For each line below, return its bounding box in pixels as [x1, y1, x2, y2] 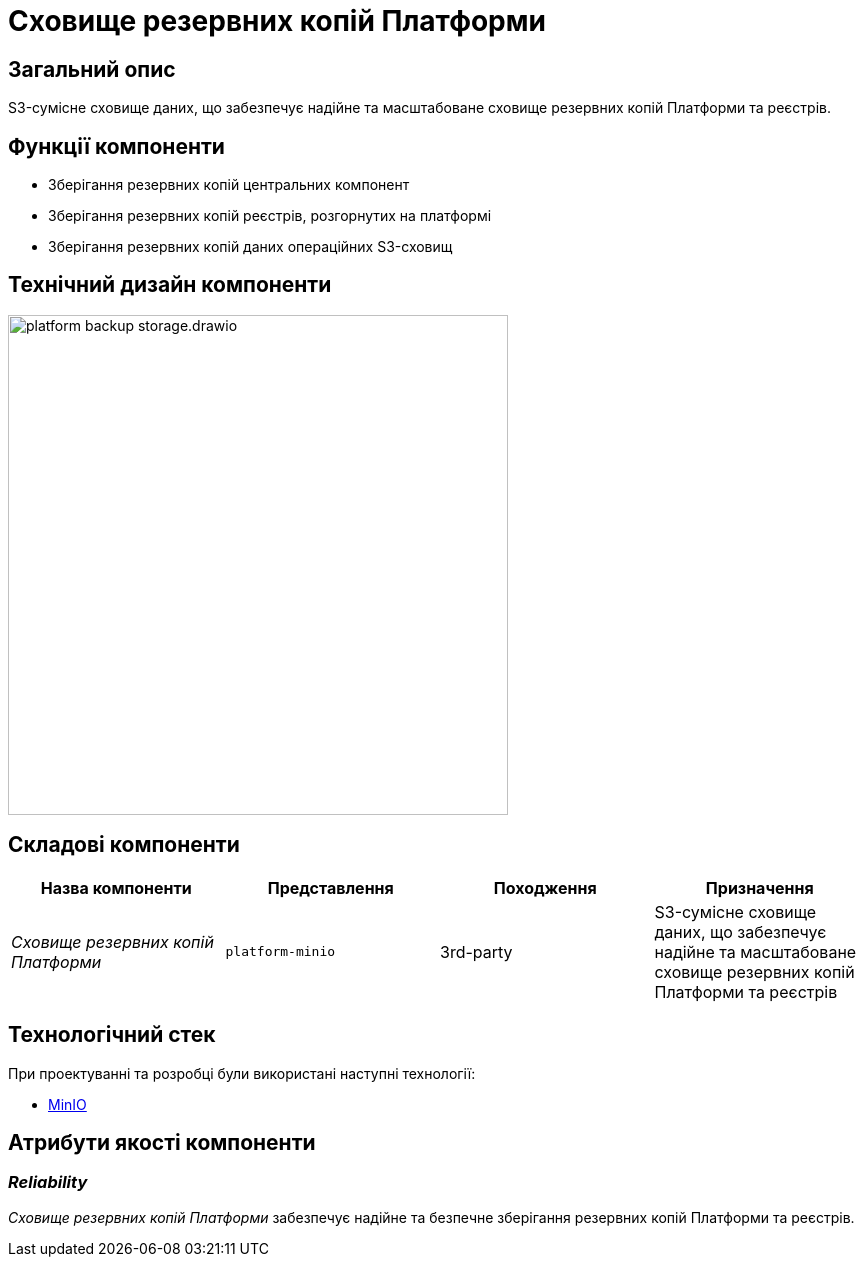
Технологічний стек [8, 1022, 216, 1048]
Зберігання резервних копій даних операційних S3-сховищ [48, 238, 453, 256]
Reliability [8, 1172, 88, 1193]
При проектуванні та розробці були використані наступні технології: [8, 1064, 476, 1082]
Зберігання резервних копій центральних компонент [48, 176, 410, 194]
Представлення [267, 877, 394, 898]
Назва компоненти [40, 877, 192, 898]
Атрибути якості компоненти [8, 1129, 316, 1155]
